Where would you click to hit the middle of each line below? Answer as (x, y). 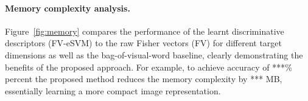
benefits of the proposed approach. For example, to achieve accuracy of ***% (149, 67)
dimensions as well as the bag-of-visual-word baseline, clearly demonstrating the (154, 54)
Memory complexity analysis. (68, 8)
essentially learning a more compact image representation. (113, 90)
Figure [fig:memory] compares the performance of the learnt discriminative (145, 31)
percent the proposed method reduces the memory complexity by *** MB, (144, 79)
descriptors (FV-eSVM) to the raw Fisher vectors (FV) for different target (144, 43)
